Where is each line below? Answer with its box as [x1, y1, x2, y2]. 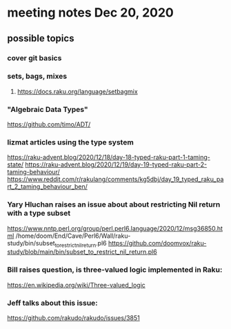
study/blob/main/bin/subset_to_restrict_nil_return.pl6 [7, 247, 157, 256]
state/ [7, 160, 24, 169]
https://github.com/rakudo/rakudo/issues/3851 [7, 314, 140, 322]
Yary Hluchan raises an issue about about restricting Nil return [7, 200, 221, 209]
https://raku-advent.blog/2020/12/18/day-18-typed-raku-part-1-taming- [7, 153, 210, 162]
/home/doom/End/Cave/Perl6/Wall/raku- [15, 232, 131, 240]
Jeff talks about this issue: [7, 298, 98, 308]
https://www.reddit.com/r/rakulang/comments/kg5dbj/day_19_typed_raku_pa [7, 175, 224, 184]
